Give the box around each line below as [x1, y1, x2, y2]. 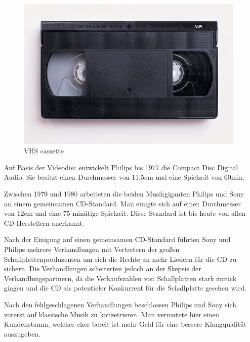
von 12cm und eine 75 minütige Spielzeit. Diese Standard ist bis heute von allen [4, 208, 246, 218]
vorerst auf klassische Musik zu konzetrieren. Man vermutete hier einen [4, 309, 219, 319]
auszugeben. [4, 328, 41, 339]
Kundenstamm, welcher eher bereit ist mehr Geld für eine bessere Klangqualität [4, 319, 247, 329]
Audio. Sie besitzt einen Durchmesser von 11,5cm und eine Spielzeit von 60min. [4, 172, 245, 182]
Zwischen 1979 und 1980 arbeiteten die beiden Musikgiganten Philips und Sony [4, 189, 244, 199]
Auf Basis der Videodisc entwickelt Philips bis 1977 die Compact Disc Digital [4, 162, 238, 172]
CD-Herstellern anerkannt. [4, 217, 84, 228]
